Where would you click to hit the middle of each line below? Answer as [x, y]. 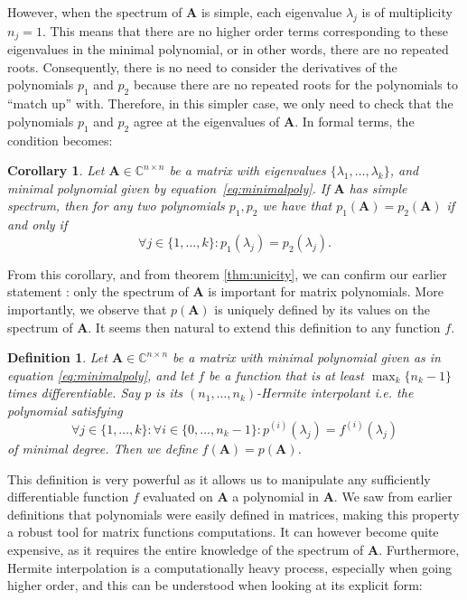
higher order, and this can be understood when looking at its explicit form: [215, 585]
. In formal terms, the [355, 121]
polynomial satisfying [65, 410]
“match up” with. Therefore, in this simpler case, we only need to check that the [230, 103]
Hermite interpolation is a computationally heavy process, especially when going [229, 567]
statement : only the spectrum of [98, 291]
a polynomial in [276, 497]
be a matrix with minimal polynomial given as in [307, 357]
